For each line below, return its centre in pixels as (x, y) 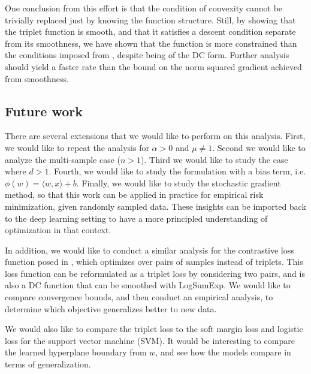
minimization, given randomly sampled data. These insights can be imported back (155, 206)
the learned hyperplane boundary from (76, 352)
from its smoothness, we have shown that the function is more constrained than (151, 43)
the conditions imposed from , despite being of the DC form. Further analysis (147, 55)
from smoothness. (37, 78)
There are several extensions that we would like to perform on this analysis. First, (155, 136)
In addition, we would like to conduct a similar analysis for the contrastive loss (150, 250)
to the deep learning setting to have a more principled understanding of (136, 218)
